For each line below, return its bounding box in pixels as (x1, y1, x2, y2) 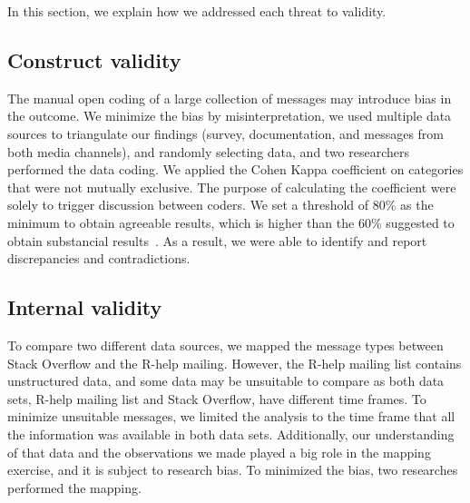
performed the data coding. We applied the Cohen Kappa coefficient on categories (7, 160, 464, 179)
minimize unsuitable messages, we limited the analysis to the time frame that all (7, 407, 455, 426)
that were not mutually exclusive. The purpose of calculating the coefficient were (7, 177, 456, 196)
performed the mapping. (7, 478, 142, 497)
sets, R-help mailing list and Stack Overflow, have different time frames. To (7, 389, 426, 408)
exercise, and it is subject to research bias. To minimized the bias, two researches (7, 460, 458, 479)
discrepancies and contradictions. (7, 249, 191, 268)
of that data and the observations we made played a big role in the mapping (7, 442, 431, 461)
